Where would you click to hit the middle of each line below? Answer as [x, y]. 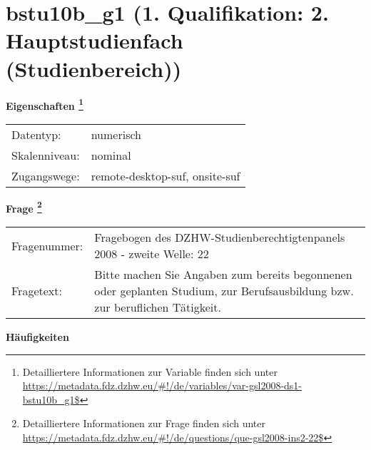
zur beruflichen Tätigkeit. [158, 307]
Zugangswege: [46, 175]
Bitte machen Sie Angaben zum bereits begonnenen [223, 274]
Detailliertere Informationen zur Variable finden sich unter [150, 371]
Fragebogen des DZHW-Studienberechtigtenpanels [220, 237]
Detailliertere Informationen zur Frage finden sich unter [144, 423]
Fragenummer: [47, 245]
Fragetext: [37, 291]
